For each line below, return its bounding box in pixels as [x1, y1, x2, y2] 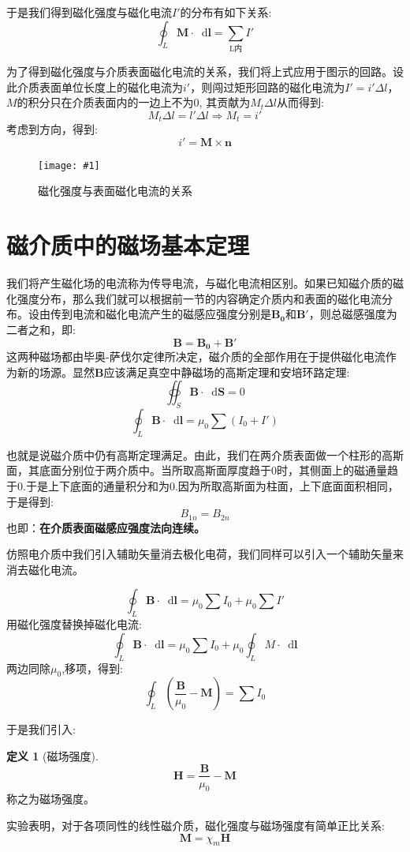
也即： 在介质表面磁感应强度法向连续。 [6, 519, 205, 535]
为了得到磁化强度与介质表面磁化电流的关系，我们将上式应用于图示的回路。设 [6, 62, 404, 79]
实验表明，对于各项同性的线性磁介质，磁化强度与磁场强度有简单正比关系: [6, 816, 385, 833]
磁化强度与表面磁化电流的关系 [38, 182, 192, 199]
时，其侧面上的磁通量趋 [277, 462, 398, 479]
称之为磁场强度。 [6, 790, 95, 807]
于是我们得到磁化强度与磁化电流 [6, 4, 172, 20]
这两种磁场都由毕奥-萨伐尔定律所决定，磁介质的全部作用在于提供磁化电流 [6, 347, 386, 364]
